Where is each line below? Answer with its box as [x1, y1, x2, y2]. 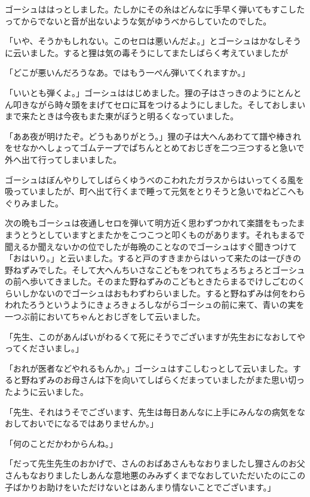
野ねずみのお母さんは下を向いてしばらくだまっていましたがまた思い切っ [21, 373, 305, 386]
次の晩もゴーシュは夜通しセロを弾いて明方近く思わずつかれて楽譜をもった [5, 217, 297, 229]
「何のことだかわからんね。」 [5, 437, 118, 449]
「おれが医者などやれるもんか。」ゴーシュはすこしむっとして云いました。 [5, 362, 293, 374]
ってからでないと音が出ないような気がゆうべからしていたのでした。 [5, 14, 272, 27]
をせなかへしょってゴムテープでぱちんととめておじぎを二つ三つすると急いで [5, 141, 305, 154]
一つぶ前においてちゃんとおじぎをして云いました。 [5, 310, 205, 323]
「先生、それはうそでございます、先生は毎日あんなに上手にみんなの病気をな [5, 405, 305, 418]
